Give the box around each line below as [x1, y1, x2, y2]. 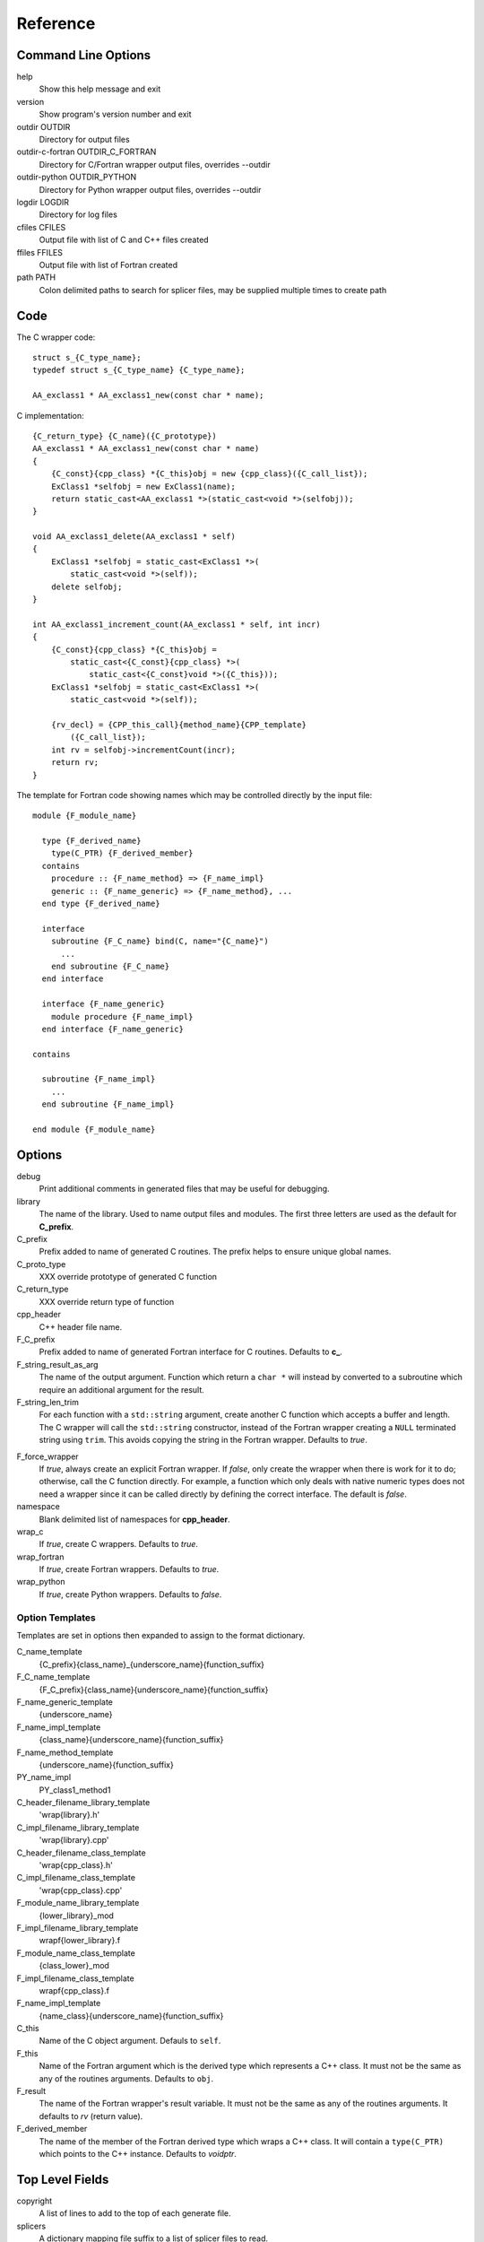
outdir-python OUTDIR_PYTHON [16, 171, 137, 183]
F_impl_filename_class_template [16, 1973, 134, 1984]
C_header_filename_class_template [16, 1847, 147, 1858]
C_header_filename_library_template [16, 1797, 151, 1808]
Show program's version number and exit [39, 109, 192, 120]
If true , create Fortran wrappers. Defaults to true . [39, 1564, 220, 1575]
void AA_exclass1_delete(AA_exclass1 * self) [32, 532, 237, 542]
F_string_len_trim [16, 1396, 80, 1407]
